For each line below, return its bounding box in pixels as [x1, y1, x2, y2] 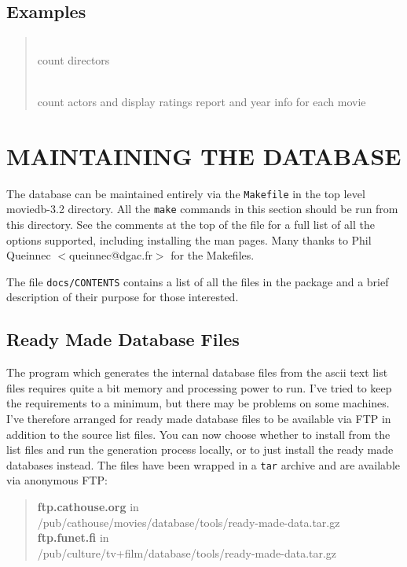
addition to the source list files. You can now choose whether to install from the [6, 425, 390, 442]
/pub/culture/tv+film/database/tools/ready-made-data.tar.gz [37, 544, 337, 561]
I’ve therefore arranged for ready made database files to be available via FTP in [6, 411, 391, 427]
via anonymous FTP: [6, 472, 108, 488]
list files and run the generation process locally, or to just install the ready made [6, 441, 394, 458]
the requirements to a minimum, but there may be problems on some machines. [6, 395, 390, 411]
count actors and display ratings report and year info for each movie [37, 93, 366, 109]
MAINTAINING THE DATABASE [6, 139, 401, 171]
